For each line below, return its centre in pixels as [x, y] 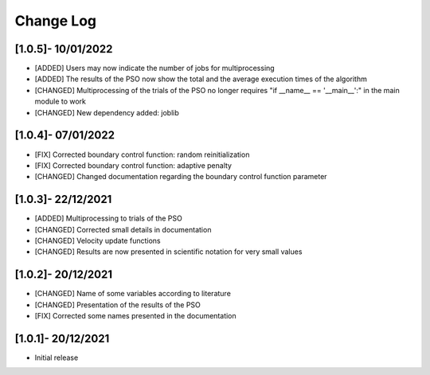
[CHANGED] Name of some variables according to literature [133, 294]
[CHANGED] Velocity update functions [98, 240]
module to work [61, 102]
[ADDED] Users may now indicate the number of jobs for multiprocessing [154, 68]
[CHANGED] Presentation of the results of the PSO [117, 305]
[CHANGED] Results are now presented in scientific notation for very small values [168, 252]
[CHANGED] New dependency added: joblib [107, 112]
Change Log [56, 21]
